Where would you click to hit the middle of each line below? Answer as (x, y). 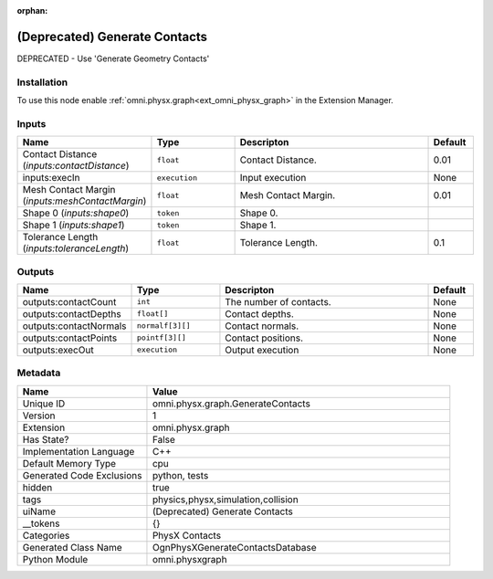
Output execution (262, 350)
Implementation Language (79, 451)
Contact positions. (264, 338)
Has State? (46, 439)
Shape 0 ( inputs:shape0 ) (76, 213)
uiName (39, 511)
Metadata (39, 373)
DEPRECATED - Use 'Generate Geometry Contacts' (113, 58)
